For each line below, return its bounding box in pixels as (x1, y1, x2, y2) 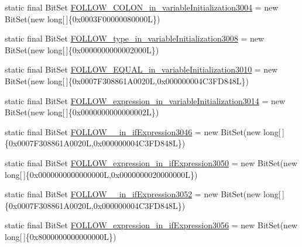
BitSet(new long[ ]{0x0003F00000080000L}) (5, 12, 160, 25)
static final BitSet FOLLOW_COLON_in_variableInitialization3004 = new (5, 1, 279, 13)
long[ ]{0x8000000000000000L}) (5, 230, 116, 242)
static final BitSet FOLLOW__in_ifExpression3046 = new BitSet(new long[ (5, 125, 281, 138)
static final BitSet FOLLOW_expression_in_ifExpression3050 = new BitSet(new (5, 156, 298, 169)
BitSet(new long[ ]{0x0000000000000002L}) (5, 106, 159, 118)
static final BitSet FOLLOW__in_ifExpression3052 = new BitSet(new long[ (5, 188, 281, 200)
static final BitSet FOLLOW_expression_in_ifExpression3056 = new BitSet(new (5, 219, 298, 231)
